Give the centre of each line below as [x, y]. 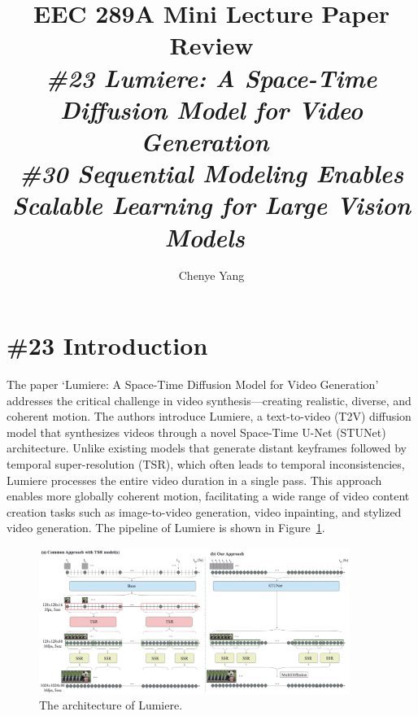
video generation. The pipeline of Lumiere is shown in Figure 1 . [166, 528]
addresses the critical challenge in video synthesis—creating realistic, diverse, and [209, 400]
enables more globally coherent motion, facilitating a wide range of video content [208, 496]
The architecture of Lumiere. [111, 705]
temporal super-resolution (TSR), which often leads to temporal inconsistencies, [206, 463]
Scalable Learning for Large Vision [211, 205]
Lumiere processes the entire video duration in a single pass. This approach [194, 480]
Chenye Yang [211, 275]
